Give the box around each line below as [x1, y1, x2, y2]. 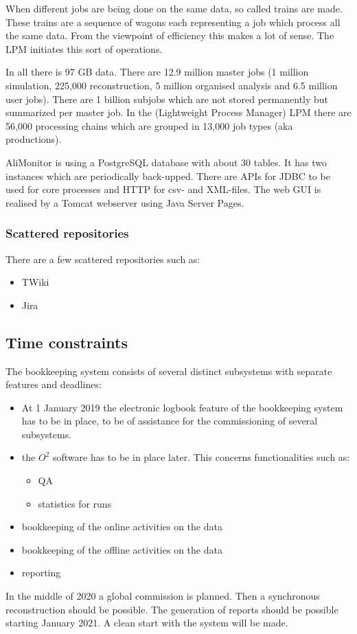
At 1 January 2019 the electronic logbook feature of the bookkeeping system [21, 400, 343, 414]
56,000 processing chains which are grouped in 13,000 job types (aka [5, 118, 293, 133]
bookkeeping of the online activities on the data [21, 519, 222, 534]
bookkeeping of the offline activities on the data [21, 542, 222, 556]
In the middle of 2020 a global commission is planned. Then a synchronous [5, 589, 320, 603]
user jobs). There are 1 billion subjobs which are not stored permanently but [5, 91, 329, 106]
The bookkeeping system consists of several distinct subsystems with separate [5, 363, 332, 378]
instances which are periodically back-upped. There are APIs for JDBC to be [5, 168, 330, 183]
